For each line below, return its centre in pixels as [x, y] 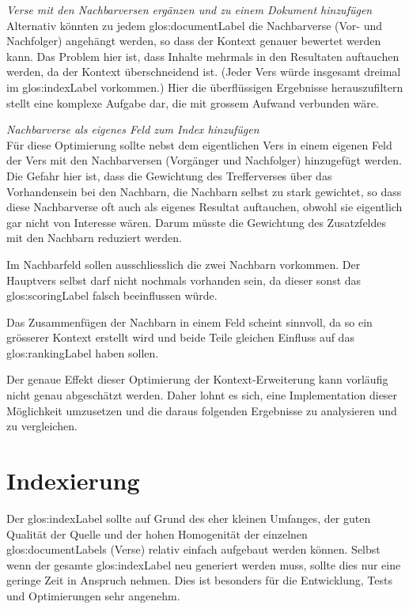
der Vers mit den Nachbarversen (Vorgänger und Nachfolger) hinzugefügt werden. [204, 160]
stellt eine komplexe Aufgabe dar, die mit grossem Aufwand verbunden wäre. [193, 102]
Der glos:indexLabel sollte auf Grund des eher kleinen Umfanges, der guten [189, 518]
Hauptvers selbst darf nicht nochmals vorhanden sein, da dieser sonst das [184, 280]
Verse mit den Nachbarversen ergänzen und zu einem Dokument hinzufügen [189, 9]
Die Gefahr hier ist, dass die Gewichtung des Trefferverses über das [169, 175]
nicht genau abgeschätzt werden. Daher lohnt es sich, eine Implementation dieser [202, 395]
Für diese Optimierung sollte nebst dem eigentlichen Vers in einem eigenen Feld [199, 144]
